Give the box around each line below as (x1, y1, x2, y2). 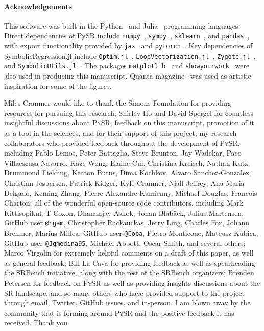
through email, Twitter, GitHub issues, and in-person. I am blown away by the (4, 297, 251, 308)
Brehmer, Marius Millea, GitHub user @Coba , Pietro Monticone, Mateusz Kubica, (4, 227, 258, 238)
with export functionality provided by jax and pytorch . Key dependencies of (4, 40, 253, 51)
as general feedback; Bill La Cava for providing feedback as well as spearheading (4, 257, 255, 268)
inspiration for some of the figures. (4, 80, 112, 91)
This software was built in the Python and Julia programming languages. (4, 20, 241, 31)
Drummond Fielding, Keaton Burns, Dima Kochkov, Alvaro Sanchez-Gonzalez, (4, 167, 251, 178)
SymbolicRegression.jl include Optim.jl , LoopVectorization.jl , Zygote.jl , (4, 50, 256, 61)
